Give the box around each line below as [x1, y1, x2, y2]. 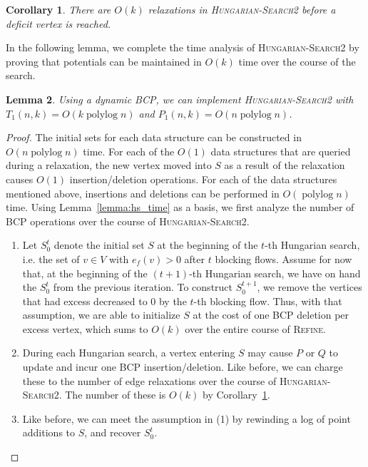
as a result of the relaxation [224, 158, 345, 173]
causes [6, 171, 34, 186]
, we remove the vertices [257, 279, 362, 294]
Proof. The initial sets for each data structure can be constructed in [6, 130, 302, 145]
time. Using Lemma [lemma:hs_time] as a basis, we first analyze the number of [6, 200, 354, 215]
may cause [247, 345, 293, 360]
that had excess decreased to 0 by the [22, 293, 187, 308]
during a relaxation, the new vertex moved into [6, 158, 212, 173]
